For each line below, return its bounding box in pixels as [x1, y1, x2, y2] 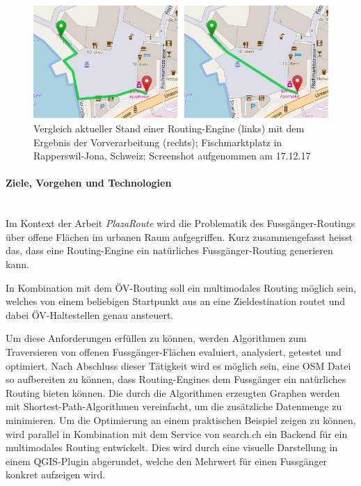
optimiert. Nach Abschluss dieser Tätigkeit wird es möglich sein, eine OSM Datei [6, 358, 351, 373]
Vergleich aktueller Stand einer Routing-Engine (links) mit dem [33, 121, 305, 136]
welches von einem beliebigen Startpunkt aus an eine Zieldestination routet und [6, 294, 345, 308]
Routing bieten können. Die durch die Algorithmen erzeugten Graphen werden [6, 385, 340, 400]
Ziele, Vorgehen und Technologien [6, 175, 172, 190]
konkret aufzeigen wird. [6, 467, 106, 482]
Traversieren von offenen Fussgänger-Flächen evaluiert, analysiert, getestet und [6, 344, 342, 359]
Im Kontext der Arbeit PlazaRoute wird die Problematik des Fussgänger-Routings [6, 216, 355, 230]
